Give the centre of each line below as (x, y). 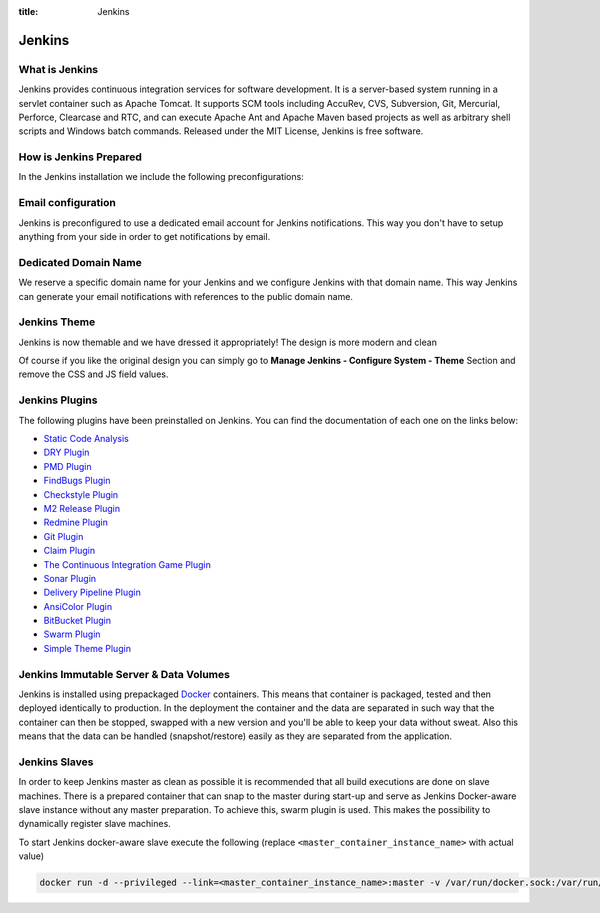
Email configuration (67, 203)
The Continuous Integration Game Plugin (127, 564)
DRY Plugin (66, 452)
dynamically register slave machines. (95, 824)
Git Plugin (63, 536)
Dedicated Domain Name (80, 262)
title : (28, 11)
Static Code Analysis (86, 438)
